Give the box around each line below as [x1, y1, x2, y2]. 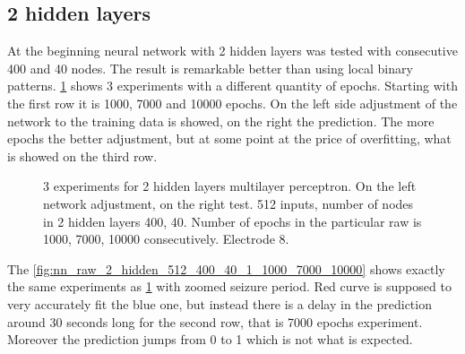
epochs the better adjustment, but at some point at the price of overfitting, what [7, 129, 452, 148]
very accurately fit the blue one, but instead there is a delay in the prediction [7, 294, 432, 313]
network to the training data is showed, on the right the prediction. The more [7, 111, 435, 130]
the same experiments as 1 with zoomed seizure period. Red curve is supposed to [7, 277, 452, 296]
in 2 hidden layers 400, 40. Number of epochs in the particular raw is [43, 212, 422, 230]
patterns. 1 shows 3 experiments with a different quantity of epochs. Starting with [7, 76, 458, 95]
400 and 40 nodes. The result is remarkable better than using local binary [7, 58, 413, 77]
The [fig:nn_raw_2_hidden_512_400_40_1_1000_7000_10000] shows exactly [7, 259, 445, 278]
